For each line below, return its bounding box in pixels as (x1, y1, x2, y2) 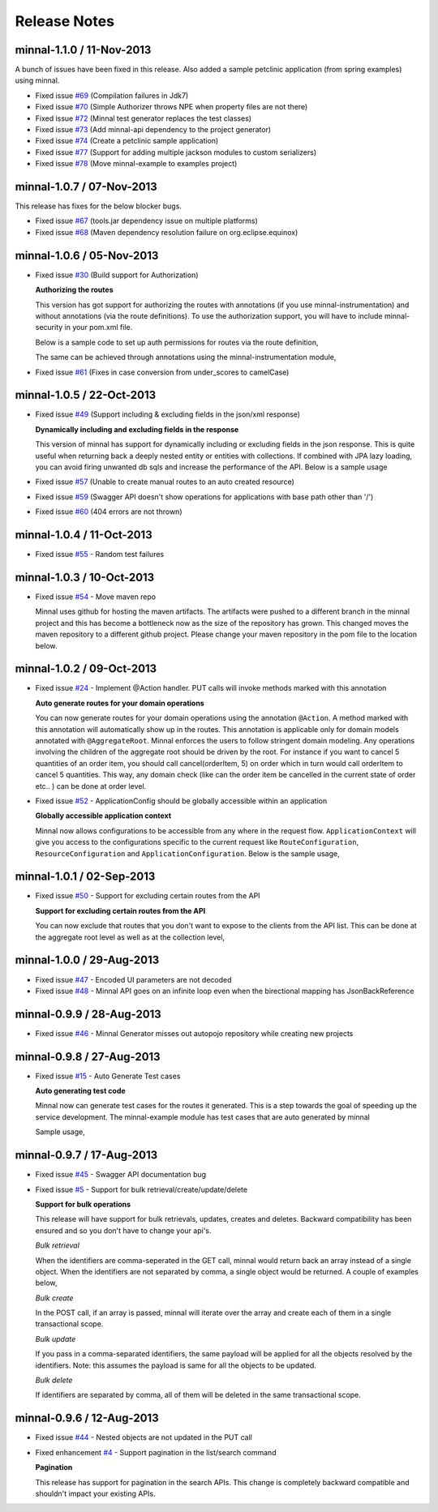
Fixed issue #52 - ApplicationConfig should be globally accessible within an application (35, 795, 328, 806)
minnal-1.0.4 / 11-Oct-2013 (15, 528, 153, 542)
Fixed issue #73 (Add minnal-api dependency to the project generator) (35, 125, 272, 135)
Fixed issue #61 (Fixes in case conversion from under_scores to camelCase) (35, 367, 290, 377)
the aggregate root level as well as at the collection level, (35, 932, 225, 942)
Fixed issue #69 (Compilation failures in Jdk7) (35, 90, 189, 101)
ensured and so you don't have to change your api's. (35, 1225, 212, 1236)
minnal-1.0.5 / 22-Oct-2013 (15, 388, 157, 402)
